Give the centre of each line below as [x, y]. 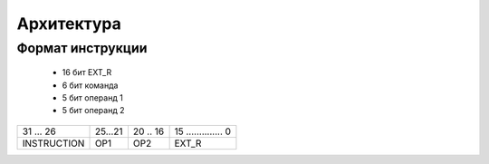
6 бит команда [90, 85]
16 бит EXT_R [87, 72]
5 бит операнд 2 [93, 111]
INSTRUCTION [53, 143]
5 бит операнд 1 [93, 97]
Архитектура [69, 24]
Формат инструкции [82, 48]
